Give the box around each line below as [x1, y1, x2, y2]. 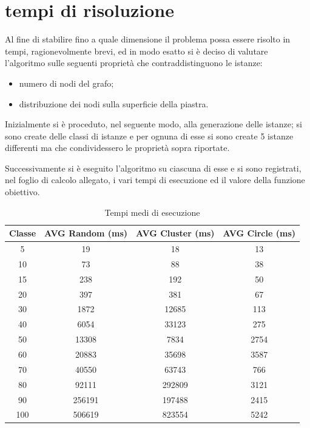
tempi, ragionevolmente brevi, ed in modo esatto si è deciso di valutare [5, 44, 268, 57]
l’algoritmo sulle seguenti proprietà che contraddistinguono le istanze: [5, 56, 263, 69]
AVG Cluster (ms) [136, 227, 215, 239]
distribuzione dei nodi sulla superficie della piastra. [19, 97, 209, 110]
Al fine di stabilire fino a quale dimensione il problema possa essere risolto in [5, 33, 291, 45]
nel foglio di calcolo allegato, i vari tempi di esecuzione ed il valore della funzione [5, 173, 305, 186]
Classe [9, 227, 36, 239]
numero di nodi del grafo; [19, 76, 114, 89]
